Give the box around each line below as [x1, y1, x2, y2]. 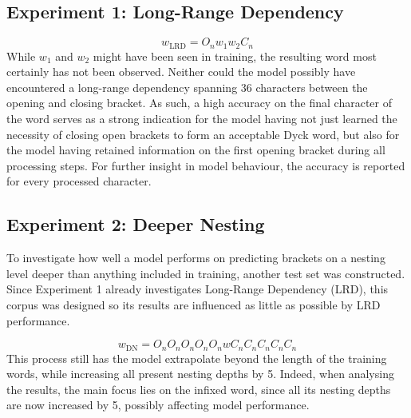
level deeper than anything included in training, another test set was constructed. [6, 265, 405, 281]
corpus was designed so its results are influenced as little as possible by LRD [6, 296, 381, 313]
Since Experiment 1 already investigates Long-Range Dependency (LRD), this [6, 281, 389, 297]
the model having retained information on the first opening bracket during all [6, 141, 385, 158]
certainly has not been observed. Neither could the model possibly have [6, 63, 356, 80]
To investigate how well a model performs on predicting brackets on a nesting [6, 249, 385, 266]
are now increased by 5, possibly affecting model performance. [6, 396, 310, 413]
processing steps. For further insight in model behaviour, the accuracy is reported [6, 157, 405, 173]
